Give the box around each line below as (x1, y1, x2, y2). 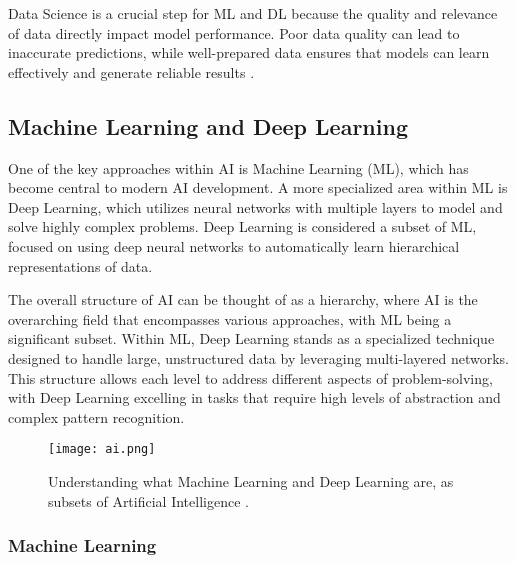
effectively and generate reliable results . (8, 61, 255, 82)
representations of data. (8, 255, 153, 276)
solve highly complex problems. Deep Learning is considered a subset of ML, (8, 216, 477, 237)
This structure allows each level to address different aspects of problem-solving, (8, 367, 493, 388)
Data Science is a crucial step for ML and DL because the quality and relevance (8, 3, 498, 23)
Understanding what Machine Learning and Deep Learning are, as (48, 470, 454, 491)
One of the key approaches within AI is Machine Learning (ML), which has (8, 157, 469, 178)
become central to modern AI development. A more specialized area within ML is (8, 177, 508, 198)
